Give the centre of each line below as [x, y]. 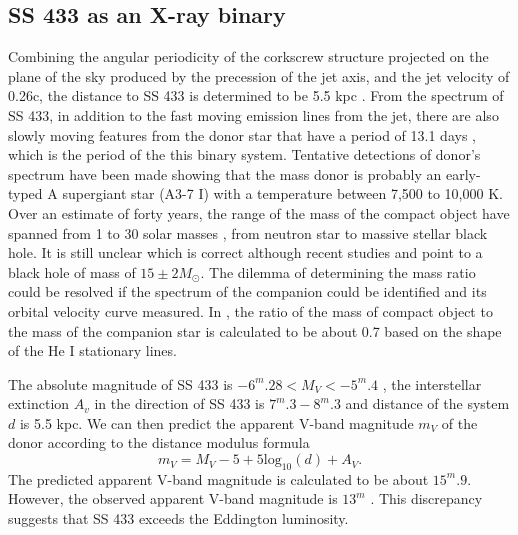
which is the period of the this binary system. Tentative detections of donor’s [244, 154]
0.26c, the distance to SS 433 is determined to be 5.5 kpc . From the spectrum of [256, 95]
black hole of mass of [72, 271]
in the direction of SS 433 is [179, 403]
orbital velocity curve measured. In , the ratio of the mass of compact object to [250, 310]
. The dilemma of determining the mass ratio [338, 271]
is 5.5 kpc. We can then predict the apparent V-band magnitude [216, 422]
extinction [39, 403]
